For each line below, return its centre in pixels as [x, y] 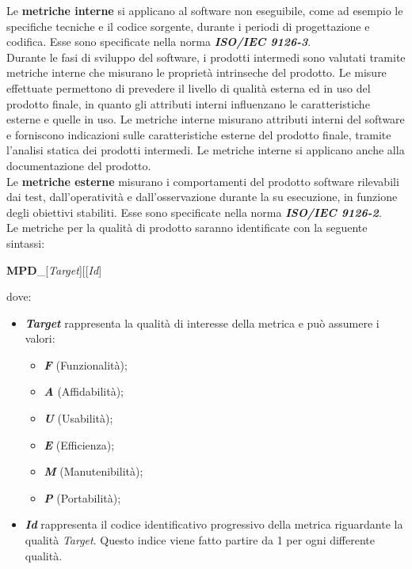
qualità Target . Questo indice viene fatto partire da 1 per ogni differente [200, 540]
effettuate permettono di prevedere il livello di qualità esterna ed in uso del [189, 87]
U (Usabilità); [78, 418]
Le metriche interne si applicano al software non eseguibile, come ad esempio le [205, 10]
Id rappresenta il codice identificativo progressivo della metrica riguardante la [214, 524]
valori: [40, 338]
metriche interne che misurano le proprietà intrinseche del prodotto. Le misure [196, 72]
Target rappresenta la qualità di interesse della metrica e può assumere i [202, 322]
